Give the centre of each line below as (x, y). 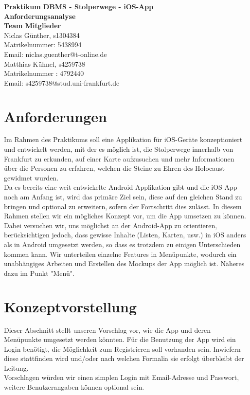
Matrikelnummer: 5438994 (43, 45)
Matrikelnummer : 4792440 (44, 73)
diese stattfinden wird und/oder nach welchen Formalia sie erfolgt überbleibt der (124, 358)
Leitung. (16, 368)
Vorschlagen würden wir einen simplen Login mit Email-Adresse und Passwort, (122, 377)
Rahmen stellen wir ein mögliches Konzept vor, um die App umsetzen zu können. (125, 216)
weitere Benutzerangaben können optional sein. (74, 387)
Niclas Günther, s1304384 (42, 35)
